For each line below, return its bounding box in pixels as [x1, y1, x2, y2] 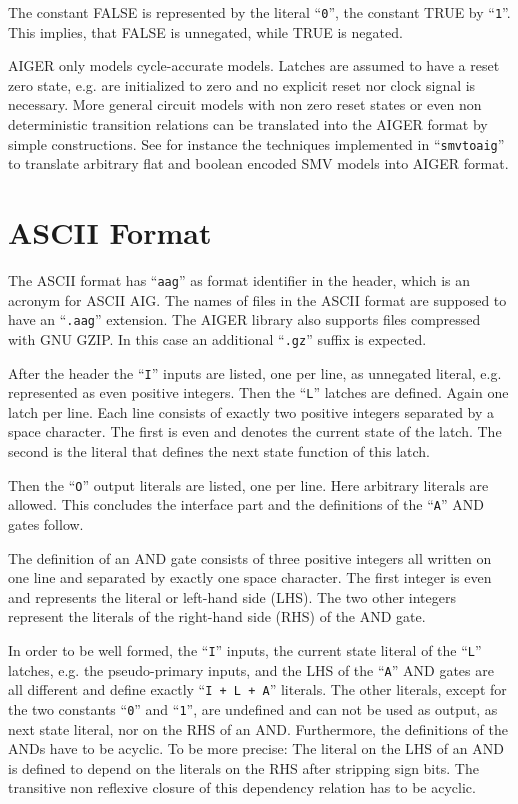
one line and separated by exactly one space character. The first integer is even [8, 567, 492, 588]
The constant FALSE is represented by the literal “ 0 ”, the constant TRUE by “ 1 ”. [8, 2, 511, 22]
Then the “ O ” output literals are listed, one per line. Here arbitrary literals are [8, 474, 489, 495]
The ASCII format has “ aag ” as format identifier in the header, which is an [8, 270, 471, 290]
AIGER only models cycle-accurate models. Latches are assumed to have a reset [8, 55, 500, 76]
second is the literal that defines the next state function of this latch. [8, 441, 430, 462]
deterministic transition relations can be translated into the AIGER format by [8, 114, 488, 135]
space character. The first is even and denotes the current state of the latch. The [8, 421, 502, 442]
